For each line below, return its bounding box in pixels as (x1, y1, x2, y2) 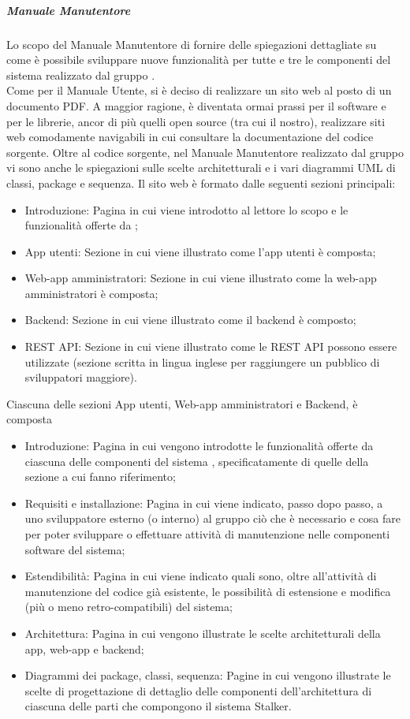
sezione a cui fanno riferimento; (24, 468, 176, 485)
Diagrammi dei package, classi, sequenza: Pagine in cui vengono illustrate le (24, 667, 391, 684)
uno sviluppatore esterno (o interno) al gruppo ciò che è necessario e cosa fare (24, 510, 401, 527)
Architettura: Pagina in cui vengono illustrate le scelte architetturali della (24, 624, 381, 641)
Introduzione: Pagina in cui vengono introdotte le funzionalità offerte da (24, 438, 374, 454)
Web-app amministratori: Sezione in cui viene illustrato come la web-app (24, 270, 377, 286)
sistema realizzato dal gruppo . (6, 66, 155, 83)
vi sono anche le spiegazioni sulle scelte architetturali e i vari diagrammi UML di (6, 159, 396, 176)
